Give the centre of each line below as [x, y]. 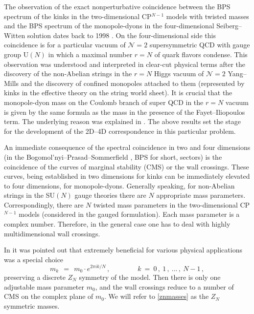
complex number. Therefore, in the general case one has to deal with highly [117, 224]
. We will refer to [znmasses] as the [157, 296]
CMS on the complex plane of [49, 296]
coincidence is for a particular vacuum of [65, 45]
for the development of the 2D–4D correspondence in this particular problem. [120, 131]
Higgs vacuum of [179, 73]
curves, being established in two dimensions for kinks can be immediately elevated [127, 176]
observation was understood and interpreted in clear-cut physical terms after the [125, 64]
